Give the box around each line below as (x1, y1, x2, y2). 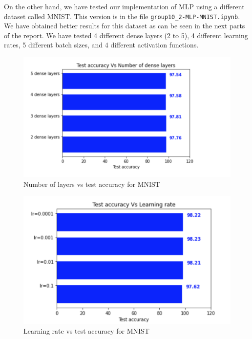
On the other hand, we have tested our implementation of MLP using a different (4, 1, 245, 11)
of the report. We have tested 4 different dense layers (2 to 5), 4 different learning (4, 30, 248, 40)
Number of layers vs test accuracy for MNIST (23, 179, 160, 189)
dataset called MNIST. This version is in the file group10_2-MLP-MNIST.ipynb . (4, 11, 240, 21)
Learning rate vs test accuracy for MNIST (23, 326, 149, 336)
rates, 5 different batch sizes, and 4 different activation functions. (4, 40, 199, 50)
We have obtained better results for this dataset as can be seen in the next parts (4, 21, 245, 31)
